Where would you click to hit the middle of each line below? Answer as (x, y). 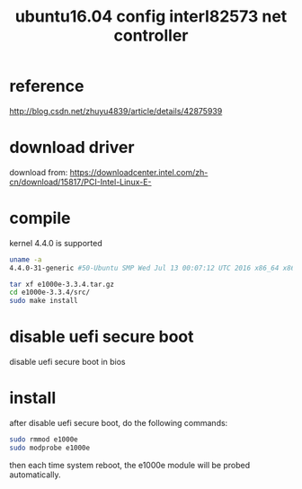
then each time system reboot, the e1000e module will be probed (129, 465)
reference (47, 86)
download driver (72, 148)
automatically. (35, 475)
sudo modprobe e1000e (50, 448)
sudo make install (44, 301)
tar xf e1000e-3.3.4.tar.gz (62, 284)
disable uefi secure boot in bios (67, 362)
